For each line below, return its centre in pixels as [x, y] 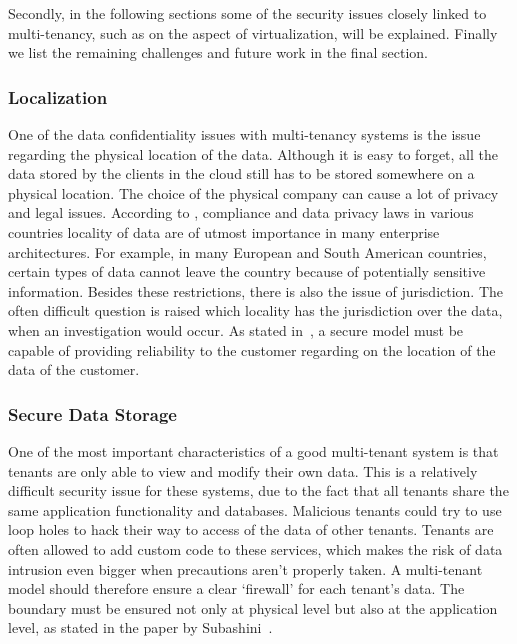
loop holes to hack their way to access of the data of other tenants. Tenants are [251, 529]
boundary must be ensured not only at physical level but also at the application [253, 607]
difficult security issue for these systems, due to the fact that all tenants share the [258, 490]
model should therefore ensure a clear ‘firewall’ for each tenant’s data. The [236, 588]
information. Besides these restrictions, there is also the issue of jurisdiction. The [256, 290]
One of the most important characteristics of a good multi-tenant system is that [253, 450]
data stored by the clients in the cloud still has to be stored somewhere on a [241, 173]
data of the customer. [74, 369]
